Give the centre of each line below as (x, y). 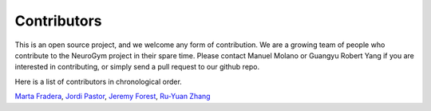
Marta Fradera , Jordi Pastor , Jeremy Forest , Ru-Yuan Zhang (113, 97)
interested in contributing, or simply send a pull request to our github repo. (137, 67)
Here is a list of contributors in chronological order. (99, 81)
